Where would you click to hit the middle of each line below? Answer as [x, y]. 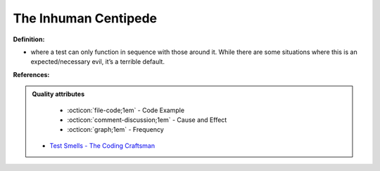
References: [31, 74]
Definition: [29, 39]
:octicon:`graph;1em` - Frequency [116, 130]
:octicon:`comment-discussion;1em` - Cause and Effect [147, 120]
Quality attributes [58, 94]
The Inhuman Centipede [85, 18]
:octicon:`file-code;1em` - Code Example [126, 110]
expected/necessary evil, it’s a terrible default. [98, 62]
